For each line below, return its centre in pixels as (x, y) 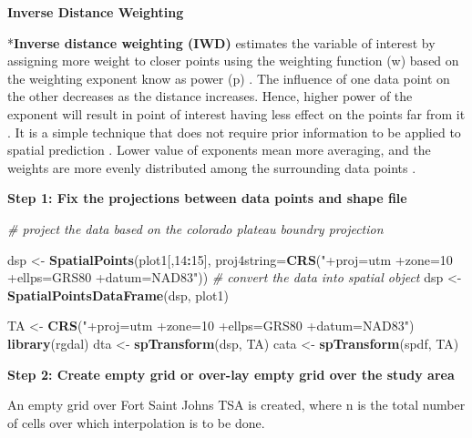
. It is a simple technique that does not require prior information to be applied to (234, 132)
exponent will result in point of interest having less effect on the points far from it (236, 113)
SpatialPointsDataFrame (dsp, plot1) (118, 295)
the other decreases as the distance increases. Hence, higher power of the (210, 96)
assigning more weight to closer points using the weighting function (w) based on (233, 61)
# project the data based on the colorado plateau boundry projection (195, 228)
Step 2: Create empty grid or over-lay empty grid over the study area (231, 374)
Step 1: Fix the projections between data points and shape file (207, 198)
